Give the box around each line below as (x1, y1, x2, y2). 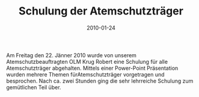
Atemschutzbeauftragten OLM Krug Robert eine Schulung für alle (6, 58, 168, 65)
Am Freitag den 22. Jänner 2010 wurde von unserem (6, 51, 137, 58)
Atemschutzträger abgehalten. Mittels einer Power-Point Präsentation (6, 64, 179, 72)
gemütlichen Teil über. (6, 83, 61, 91)
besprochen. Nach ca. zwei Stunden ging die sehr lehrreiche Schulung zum (6, 77, 194, 84)
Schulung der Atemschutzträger (19, 4, 183, 18)
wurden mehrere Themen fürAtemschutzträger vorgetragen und (6, 70, 165, 78)
